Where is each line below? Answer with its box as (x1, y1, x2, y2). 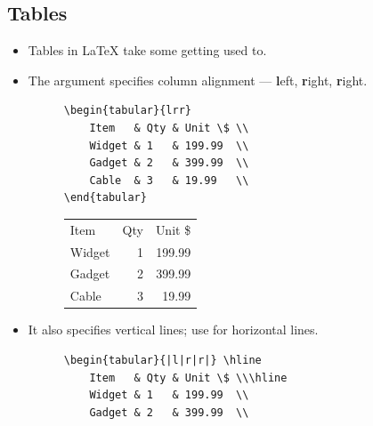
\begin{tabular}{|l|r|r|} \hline (63, 353, 262, 366)
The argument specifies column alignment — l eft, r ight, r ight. (28, 70, 368, 89)
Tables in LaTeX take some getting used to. (28, 41, 267, 60)
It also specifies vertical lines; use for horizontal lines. (28, 320, 319, 339)
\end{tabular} (63, 191, 147, 205)
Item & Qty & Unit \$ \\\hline (89, 371, 288, 384)
